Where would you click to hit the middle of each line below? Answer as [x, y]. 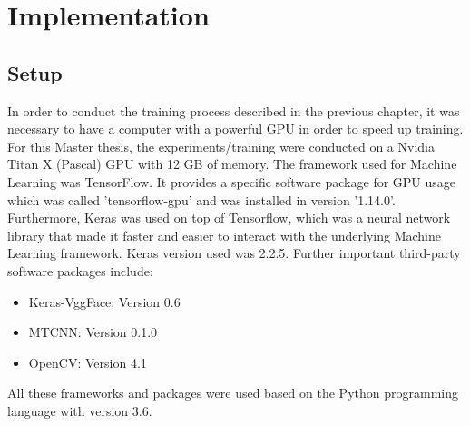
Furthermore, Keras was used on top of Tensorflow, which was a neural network [229, 218]
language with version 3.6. [80, 410]
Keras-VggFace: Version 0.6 [104, 301]
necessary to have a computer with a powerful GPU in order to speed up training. [235, 129]
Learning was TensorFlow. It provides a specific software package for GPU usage [232, 181]
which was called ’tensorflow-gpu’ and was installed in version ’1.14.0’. [201, 199]
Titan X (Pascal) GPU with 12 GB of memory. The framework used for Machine [232, 164]
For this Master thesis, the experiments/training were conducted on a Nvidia [221, 146]
